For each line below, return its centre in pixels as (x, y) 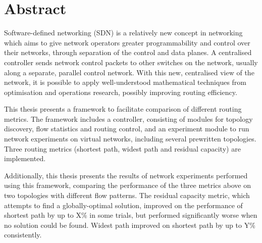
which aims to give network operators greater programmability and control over (127, 42)
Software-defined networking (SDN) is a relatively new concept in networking (123, 33)
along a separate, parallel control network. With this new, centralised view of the (129, 72)
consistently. (23, 235)
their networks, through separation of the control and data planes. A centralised (128, 52)
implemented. (25, 158)
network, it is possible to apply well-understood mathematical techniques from (125, 82)
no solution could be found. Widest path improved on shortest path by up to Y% (130, 225)
